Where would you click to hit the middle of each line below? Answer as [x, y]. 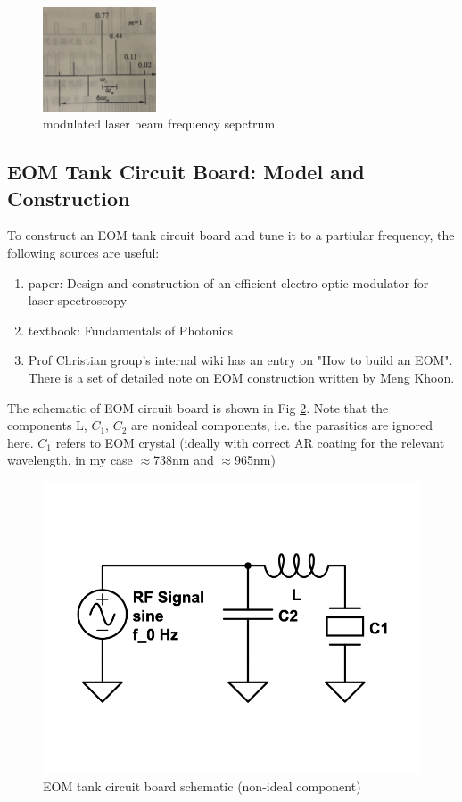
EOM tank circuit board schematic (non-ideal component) [202, 786]
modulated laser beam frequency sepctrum [159, 124]
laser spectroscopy [78, 300]
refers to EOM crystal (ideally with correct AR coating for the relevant [250, 442]
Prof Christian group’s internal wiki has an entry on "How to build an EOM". [240, 360]
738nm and [184, 460]
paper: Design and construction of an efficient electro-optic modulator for [228, 282]
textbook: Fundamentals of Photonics [131, 330]
